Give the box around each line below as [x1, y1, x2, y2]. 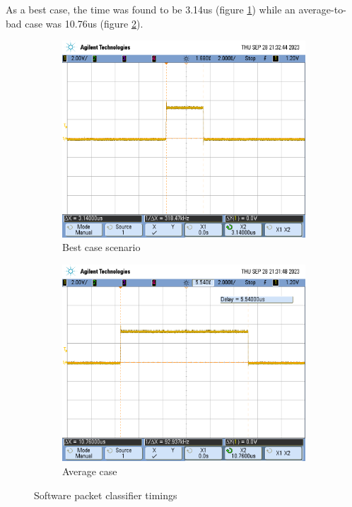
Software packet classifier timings [34, 487, 177, 502]
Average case [62, 463, 117, 478]
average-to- [298, 2, 346, 16]
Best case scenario [62, 240, 141, 255]
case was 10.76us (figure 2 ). [25, 16, 143, 30]
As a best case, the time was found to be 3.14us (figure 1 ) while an [6, 2, 295, 16]
